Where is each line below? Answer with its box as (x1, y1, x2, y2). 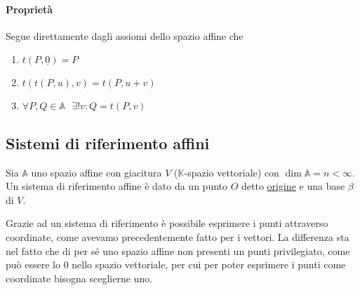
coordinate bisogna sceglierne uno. (6, 270, 153, 285)
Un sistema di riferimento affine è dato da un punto (6, 179, 228, 193)
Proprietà (6, 1, 53, 16)
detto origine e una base (241, 179, 345, 193)
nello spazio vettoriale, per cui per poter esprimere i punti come (72, 257, 346, 272)
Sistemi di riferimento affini (6, 132, 210, 153)
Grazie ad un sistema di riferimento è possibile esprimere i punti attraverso (6, 216, 328, 230)
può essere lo (6, 257, 60, 272)
